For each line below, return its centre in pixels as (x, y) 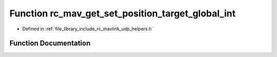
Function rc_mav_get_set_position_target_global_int (123, 13)
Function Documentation (50, 43)
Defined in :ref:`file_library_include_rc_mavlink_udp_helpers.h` (88, 29)
